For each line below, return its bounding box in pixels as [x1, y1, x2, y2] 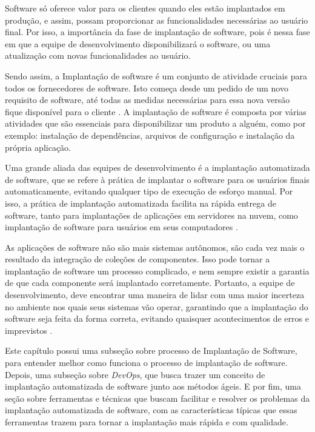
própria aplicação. [5, 141, 71, 153]
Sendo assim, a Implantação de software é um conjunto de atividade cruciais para [5, 69, 307, 82]
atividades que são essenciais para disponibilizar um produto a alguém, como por [5, 117, 306, 130]
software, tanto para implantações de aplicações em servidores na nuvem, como [5, 208, 298, 221]
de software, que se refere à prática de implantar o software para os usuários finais [5, 173, 310, 185]
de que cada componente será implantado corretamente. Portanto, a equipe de [5, 276, 295, 289]
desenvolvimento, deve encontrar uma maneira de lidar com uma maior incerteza [5, 288, 305, 301]
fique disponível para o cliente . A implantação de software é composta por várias [5, 105, 307, 118]
